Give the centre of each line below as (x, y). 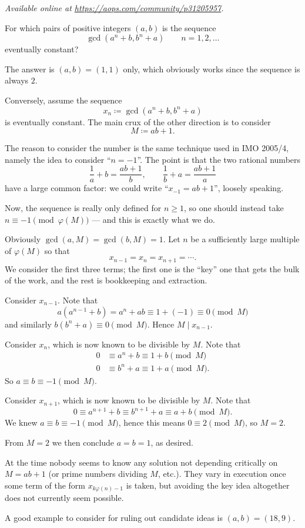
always (17, 80)
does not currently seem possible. (64, 498)
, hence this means (152, 422)
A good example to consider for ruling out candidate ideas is (114, 517)
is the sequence (189, 27)
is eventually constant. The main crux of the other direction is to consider (138, 121)
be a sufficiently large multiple (245, 239)
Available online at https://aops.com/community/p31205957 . (114, 8)
